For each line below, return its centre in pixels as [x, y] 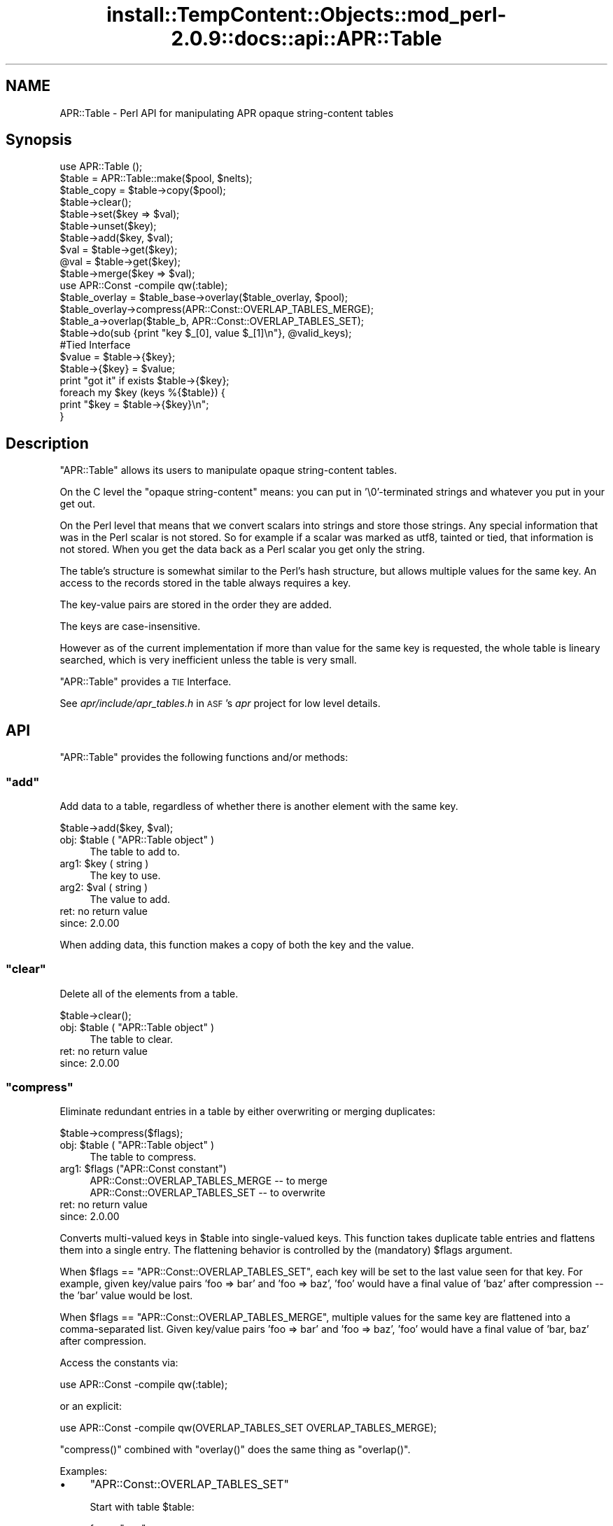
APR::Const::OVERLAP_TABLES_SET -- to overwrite [207, 1193]
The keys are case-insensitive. [130, 626]
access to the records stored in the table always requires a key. [205, 583]
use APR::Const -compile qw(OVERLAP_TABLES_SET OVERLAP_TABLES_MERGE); [248, 1428]
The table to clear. [132, 1039]
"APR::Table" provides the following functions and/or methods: [204, 757]
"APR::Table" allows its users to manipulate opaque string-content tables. [228, 470]
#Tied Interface [95, 345]
